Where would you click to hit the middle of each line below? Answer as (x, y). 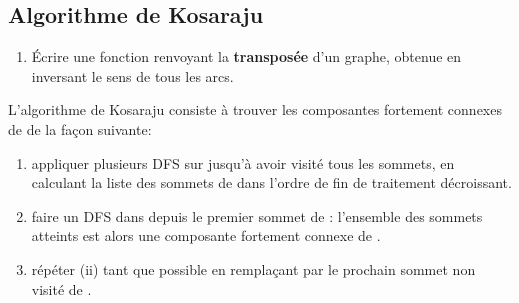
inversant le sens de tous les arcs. (132, 75)
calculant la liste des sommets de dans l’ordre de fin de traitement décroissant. (271, 182)
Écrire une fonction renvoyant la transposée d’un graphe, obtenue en (246, 56)
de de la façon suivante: (80, 128)
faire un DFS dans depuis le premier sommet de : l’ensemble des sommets (257, 215)
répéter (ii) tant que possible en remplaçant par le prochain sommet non (253, 268)
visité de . (61, 288)
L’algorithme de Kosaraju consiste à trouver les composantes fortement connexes (255, 109)
